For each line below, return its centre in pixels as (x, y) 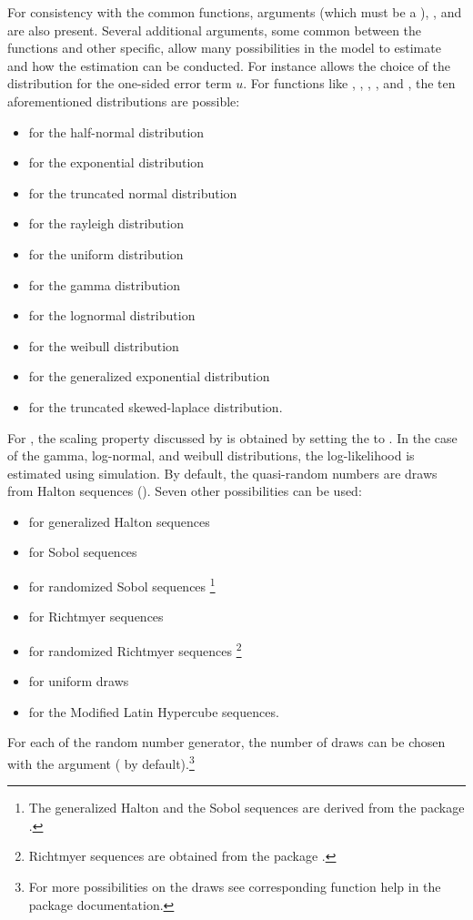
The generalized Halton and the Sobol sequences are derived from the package (247, 808)
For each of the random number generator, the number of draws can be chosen (226, 742)
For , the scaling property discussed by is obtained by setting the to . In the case (232, 437)
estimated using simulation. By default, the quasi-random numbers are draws (222, 473)
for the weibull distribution (104, 345)
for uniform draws (79, 681)
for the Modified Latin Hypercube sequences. (154, 711)
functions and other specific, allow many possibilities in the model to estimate (224, 48)
